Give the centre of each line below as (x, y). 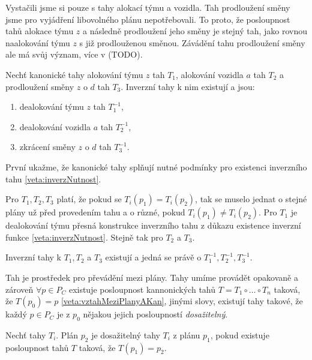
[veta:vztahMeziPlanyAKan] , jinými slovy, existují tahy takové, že (182, 301)
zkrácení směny (47, 147)
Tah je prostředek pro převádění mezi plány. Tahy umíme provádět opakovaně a (152, 277)
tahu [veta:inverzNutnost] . (53, 178)
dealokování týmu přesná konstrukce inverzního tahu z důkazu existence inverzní (153, 225)
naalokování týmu (38, 42)
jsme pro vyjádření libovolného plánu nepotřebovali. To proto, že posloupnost (148, 19)
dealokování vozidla (55, 126)
